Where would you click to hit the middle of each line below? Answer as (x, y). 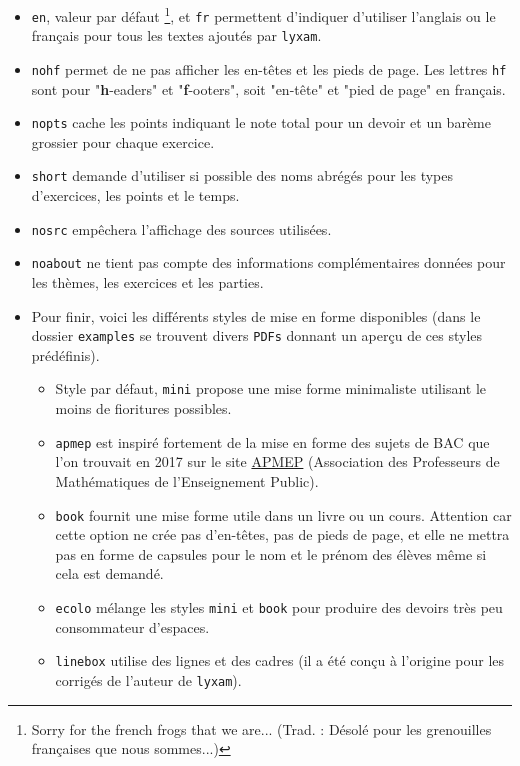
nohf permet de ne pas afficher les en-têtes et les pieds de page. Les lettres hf (269, 68)
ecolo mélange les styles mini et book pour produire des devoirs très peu (279, 607)
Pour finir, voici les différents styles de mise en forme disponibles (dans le (256, 315)
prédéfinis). (65, 354)
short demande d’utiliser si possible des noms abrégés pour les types (242, 175)
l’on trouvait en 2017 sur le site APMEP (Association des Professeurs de (277, 461)
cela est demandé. (109, 573)
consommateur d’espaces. (132, 626)
